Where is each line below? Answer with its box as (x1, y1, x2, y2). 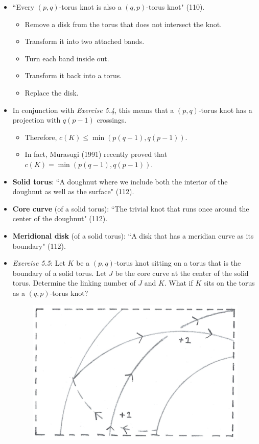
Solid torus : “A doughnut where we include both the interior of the (12, 176, 228, 186)
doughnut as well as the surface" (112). (12, 186, 134, 197)
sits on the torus (204, 277, 255, 288)
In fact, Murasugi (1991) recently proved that (25, 149, 168, 159)
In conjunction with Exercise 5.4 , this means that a (12, 104, 174, 115)
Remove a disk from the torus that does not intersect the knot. (25, 18, 222, 29)
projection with (12, 114, 61, 125)
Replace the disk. (25, 87, 79, 98)
